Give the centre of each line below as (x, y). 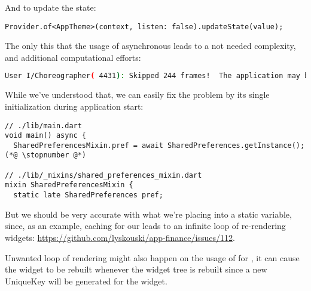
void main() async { (46, 136)
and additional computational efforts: (73, 57)
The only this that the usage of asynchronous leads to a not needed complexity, (150, 46)
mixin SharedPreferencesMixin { (69, 185)
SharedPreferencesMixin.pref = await (88, 145)
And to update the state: (51, 7)
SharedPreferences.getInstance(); (236, 145)
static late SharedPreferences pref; (88, 195)
